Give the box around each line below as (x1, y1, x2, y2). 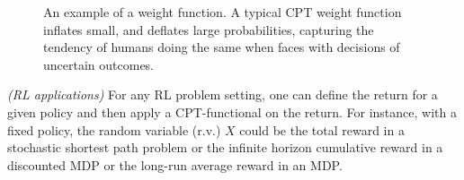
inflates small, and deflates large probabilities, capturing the (43, 20, 374, 39)
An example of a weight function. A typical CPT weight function (43, 3, 402, 21)
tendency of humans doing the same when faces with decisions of (43, 38, 400, 56)
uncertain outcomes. (43, 55, 155, 73)
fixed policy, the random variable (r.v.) (7, 120, 221, 139)
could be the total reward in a (239, 120, 405, 139)
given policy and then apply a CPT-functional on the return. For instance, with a (7, 102, 457, 121)
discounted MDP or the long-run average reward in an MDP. (7, 155, 343, 174)
